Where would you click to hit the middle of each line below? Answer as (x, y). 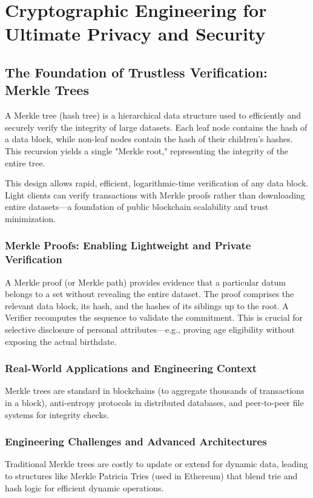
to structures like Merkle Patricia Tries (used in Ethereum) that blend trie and (151, 476)
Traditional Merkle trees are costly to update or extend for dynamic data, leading (156, 464)
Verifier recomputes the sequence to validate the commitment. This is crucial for (154, 317)
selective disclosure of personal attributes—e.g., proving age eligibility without (150, 329)
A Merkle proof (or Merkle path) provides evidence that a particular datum (145, 282)
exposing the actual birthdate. (61, 341)
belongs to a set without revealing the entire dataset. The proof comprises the (150, 294)
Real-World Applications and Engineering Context (131, 368)
